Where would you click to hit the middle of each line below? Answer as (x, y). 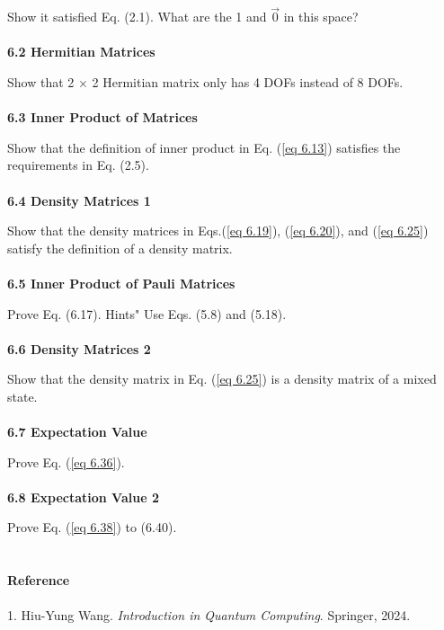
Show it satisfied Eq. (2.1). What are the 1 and (137, 17)
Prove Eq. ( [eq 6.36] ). (66, 461)
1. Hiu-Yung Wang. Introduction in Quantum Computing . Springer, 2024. (209, 615)
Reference (39, 580)
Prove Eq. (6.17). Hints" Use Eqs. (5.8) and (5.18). (147, 313)
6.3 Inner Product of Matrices (102, 117)
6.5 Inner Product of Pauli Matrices (121, 283)
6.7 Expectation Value (77, 432)
